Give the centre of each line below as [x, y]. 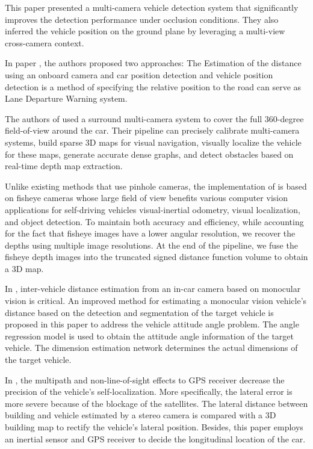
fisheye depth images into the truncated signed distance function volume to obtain [156, 257]
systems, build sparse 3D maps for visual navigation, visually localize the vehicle [153, 142]
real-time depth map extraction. [64, 166]
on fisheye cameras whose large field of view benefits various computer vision [146, 198]
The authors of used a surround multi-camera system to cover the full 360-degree [154, 118]
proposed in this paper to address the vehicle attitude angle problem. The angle [152, 324]
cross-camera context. [45, 42]
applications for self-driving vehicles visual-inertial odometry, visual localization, [153, 209]
